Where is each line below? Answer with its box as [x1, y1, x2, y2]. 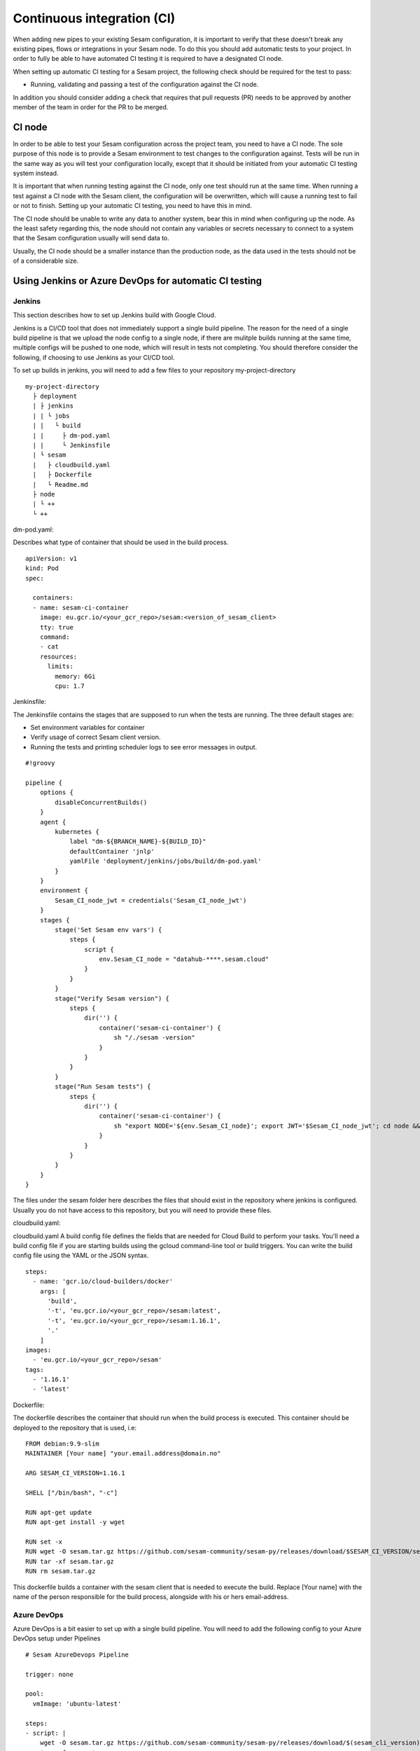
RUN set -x [25, 1537, 63, 1546]
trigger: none [25, 1670, 73, 1678]
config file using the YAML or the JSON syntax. [13, 1251, 149, 1260]
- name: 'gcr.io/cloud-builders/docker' [32, 1278, 174, 1285]
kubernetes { [55, 828, 99, 836]
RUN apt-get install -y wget [25, 1518, 125, 1526]
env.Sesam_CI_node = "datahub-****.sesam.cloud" [99, 955, 269, 963]
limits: [47, 663, 73, 670]
